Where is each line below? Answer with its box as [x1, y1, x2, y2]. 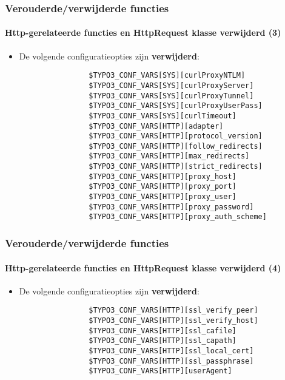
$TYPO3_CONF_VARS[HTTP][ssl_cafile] [89, 326, 236, 335]
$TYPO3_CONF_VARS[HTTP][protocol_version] [89, 132, 263, 141]
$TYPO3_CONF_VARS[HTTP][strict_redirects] [89, 162, 263, 171]
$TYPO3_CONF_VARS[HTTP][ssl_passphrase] [89, 356, 254, 365]
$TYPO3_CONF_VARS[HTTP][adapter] [89, 121, 224, 131]
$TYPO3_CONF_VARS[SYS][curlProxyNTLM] [89, 71, 246, 80]
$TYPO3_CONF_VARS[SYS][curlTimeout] [89, 111, 236, 120]
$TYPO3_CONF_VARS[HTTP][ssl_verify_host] [89, 316, 258, 325]
